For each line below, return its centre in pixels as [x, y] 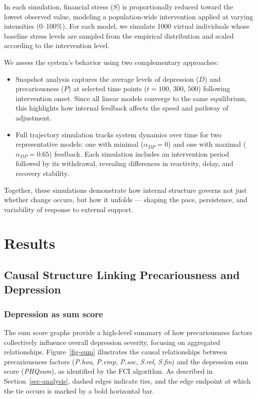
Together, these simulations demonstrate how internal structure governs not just [126, 190]
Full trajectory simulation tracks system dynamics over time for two [118, 134]
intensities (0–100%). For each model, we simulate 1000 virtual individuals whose [127, 26]
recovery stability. [42, 173]
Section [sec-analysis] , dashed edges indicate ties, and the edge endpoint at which [128, 381]
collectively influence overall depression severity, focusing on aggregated [112, 342]
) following [214, 88]
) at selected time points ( [108, 88]
